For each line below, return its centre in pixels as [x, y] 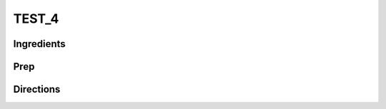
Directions [37, 89]
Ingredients [39, 44]
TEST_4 [36, 19]
